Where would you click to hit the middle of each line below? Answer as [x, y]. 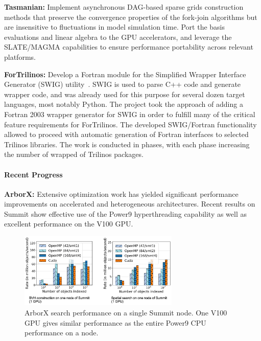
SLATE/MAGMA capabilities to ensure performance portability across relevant [129, 47]
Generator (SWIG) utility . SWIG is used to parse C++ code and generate [123, 84]
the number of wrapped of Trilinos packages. [74, 154]
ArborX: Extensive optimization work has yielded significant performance [121, 194]
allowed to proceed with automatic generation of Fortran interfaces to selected [126, 134]
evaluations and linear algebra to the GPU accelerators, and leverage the [118, 37]
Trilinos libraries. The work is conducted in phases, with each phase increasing [127, 144]
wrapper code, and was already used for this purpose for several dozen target [125, 94]
